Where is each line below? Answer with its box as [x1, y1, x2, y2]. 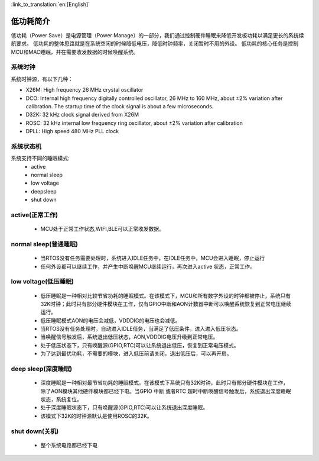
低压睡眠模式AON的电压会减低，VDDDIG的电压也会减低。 [40, 317, 181, 324]
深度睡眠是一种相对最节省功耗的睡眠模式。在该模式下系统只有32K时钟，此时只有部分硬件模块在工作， [40, 379, 289, 386]
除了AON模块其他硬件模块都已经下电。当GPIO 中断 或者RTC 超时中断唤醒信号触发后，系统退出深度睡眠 [40, 388, 291, 395]
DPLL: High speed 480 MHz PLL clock [25, 128, 119, 135]
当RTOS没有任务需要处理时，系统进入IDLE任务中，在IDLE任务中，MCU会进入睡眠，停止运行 [40, 254, 265, 262]
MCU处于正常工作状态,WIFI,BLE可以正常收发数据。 [40, 225, 165, 233]
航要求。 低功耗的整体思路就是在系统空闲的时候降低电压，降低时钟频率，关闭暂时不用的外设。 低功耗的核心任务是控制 [11, 40, 298, 47]
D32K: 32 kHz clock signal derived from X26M [25, 111, 139, 118]
